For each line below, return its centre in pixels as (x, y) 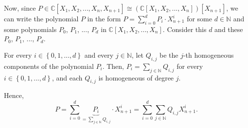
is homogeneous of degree (136, 77)
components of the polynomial (49, 66)
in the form (104, 18)
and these (229, 29)
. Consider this (185, 29)
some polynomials (30, 29)
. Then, (113, 66)
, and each (67, 77)
